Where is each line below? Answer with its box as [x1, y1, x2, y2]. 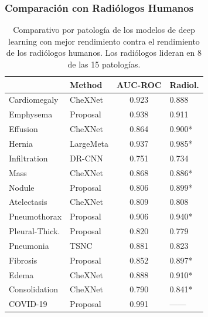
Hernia [9, 137, 33, 149]
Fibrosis [9, 254, 37, 266]
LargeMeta [70, 137, 109, 149]
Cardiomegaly [9, 93, 59, 106]
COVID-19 [9, 298, 47, 310]
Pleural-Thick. [9, 225, 60, 237]
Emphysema [9, 108, 53, 120]
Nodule [9, 181, 35, 193]
